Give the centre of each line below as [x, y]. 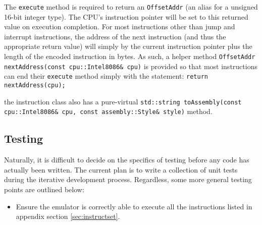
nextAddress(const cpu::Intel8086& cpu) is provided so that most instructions [131, 66]
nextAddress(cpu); [35, 85]
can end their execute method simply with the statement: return [106, 76]
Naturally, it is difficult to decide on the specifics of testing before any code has [127, 160]
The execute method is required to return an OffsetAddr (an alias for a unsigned [131, 7]
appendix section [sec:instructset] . [68, 216]
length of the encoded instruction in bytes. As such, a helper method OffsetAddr [130, 56]
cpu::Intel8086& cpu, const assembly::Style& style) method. [108, 111]
